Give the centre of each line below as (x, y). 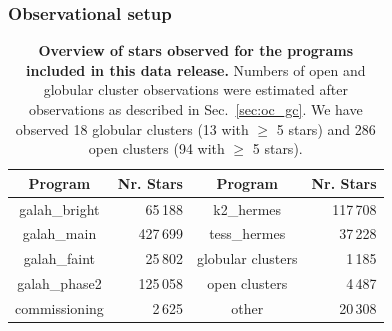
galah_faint (59, 258)
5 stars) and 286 (326, 128)
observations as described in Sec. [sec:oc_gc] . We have (195, 109)
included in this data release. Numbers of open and (196, 69)
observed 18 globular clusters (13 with (132, 128)
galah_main (59, 233)
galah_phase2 (59, 283)
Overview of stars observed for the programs (196, 50)
